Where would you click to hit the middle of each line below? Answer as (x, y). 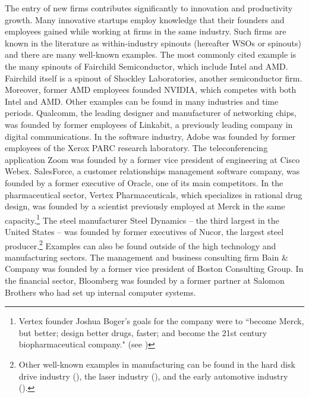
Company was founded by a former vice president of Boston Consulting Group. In (154, 269)
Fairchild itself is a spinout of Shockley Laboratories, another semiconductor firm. (154, 78)
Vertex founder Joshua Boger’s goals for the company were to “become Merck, (161, 321)
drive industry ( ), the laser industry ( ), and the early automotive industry (153, 376)
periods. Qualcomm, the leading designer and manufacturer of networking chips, (151, 113)
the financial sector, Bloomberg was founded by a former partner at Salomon (145, 280)
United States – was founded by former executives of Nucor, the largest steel (144, 231)
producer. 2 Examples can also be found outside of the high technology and (141, 245)
